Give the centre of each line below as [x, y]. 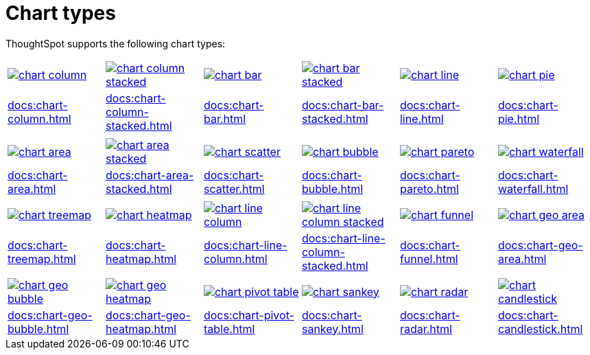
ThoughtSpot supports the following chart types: [116, 43]
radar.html [426, 329]
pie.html [519, 118]
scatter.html [234, 188]
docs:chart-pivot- [249, 315]
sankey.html [332, 329]
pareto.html [429, 188]
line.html [422, 118]
